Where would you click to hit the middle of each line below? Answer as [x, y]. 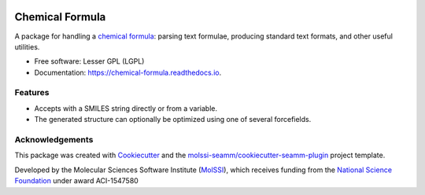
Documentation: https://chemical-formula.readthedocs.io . [128, 72]
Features [32, 93]
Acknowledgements [54, 139]
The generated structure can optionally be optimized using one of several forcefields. [173, 120]
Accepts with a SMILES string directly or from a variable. [126, 108]
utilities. [27, 46]
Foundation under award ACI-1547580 [77, 181]
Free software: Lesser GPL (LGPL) [89, 61]
